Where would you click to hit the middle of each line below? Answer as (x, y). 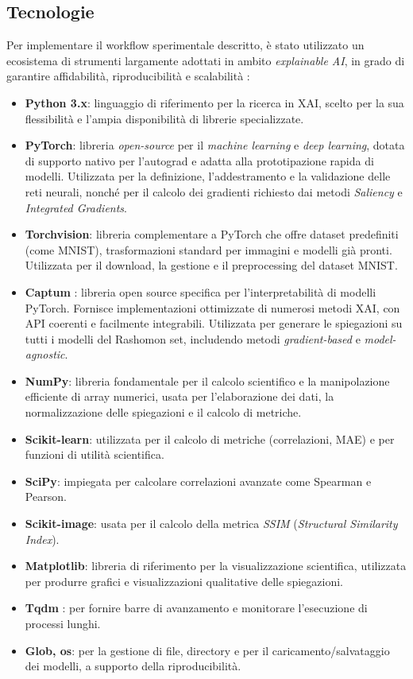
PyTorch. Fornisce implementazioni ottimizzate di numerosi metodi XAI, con (212, 307)
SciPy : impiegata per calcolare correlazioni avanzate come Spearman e (198, 481)
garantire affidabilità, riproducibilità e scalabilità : (128, 76)
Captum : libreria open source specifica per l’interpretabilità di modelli (201, 291)
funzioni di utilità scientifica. (95, 454)
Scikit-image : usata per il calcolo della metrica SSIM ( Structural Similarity (211, 524)
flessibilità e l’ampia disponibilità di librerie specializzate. (164, 118)
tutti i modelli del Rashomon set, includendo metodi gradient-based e (193, 338)
